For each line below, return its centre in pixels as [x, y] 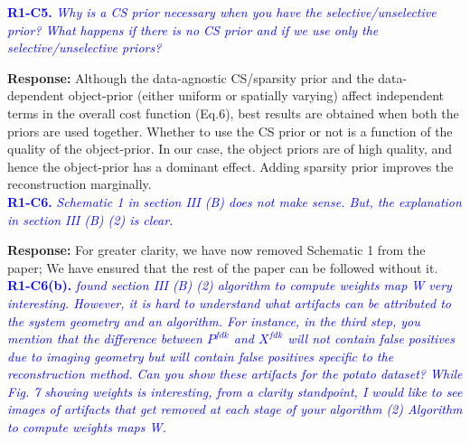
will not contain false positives [371, 339]
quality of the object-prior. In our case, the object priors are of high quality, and [230, 149]
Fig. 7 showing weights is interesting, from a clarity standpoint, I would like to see [235, 391]
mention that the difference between [105, 339]
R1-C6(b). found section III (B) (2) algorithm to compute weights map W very [230, 285]
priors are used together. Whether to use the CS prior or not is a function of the [230, 131]
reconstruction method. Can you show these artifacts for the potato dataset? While [235, 374]
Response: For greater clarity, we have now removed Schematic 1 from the [216, 250]
